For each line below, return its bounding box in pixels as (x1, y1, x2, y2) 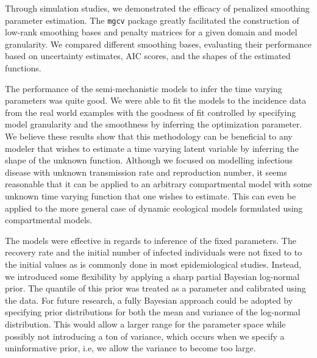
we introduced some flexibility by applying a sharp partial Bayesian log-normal (5, 270, 300, 282)
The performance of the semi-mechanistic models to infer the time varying (5, 82, 282, 95)
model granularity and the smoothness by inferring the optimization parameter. (5, 118, 302, 131)
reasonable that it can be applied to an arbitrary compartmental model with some (5, 177, 312, 190)
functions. (5, 62, 41, 74)
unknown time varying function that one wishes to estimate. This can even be (5, 189, 296, 202)
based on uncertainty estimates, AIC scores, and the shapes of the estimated (5, 49, 291, 62)
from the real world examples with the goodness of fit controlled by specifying (5, 106, 296, 118)
